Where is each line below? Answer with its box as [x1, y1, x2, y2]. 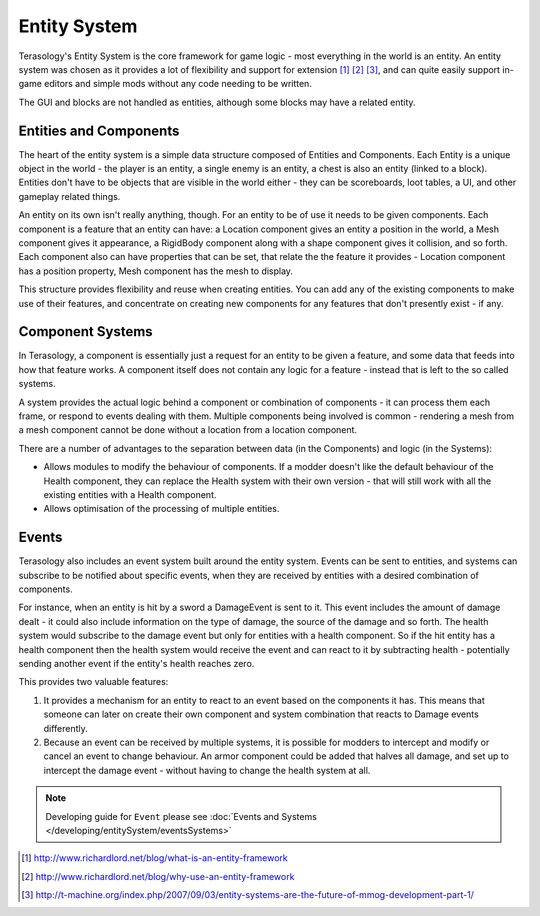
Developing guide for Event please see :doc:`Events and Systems [45, 810, 317, 822]
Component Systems [18, 323, 154, 340]
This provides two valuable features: [18, 676, 169, 688]
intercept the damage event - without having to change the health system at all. [43, 764, 371, 776]
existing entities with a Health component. [43, 488, 217, 500]
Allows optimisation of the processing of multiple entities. [43, 503, 280, 515]
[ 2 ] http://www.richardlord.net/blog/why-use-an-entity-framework [21, 870, 295, 882]
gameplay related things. [18, 190, 121, 202]
